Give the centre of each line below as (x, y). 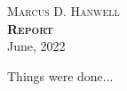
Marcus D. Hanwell (63, 11)
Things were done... (60, 75)
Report (30, 28)
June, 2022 (36, 46)
